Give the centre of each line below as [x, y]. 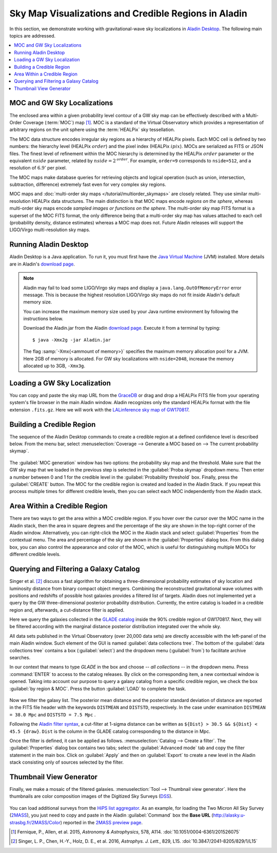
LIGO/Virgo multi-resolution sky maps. [50, 230]
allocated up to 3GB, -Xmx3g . [54, 366]
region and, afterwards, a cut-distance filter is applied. [67, 610]
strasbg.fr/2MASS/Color [35, 822]
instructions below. [43, 319]
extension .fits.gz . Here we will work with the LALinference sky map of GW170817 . [100, 410]
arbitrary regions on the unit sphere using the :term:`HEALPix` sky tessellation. [92, 130]
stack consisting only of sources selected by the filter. [67, 762]
